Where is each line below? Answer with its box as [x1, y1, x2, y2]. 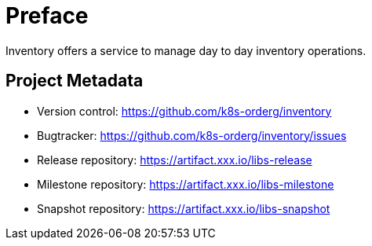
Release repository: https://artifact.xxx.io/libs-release [37, 152, 312, 167]
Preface [5, 2, 89, 29]
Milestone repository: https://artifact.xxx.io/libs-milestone [37, 177, 334, 191]
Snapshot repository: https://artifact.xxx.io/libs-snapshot [37, 201, 330, 215]
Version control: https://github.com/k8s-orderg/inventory [37, 104, 332, 118]
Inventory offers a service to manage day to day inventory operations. [5, 43, 367, 57]
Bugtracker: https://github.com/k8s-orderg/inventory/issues [37, 128, 347, 142]
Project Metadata [5, 71, 144, 91]
